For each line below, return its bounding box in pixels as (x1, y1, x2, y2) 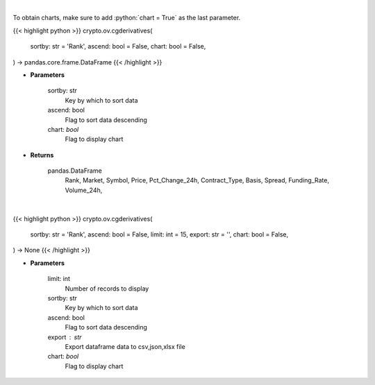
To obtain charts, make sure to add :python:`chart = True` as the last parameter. (12, 14, 241, 22)
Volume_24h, (65, 186, 103, 194)
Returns (30, 151, 54, 159)
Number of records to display (65, 284, 149, 293)
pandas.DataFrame (47, 166, 102, 175)
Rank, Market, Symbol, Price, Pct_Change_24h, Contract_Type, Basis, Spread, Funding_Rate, (65, 176, 330, 185)
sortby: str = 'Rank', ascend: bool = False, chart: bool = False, (30, 42, 206, 51)
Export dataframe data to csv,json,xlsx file (65, 342, 185, 350)
